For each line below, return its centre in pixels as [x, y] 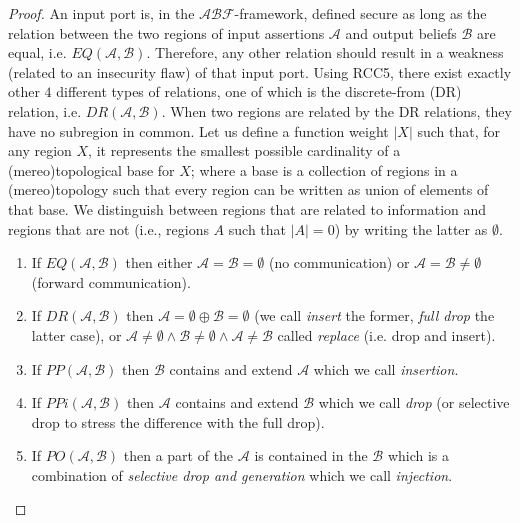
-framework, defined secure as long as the [360, 13]
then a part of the [178, 455]
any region [40, 150]
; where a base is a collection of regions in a [324, 169]
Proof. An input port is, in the [101, 13]
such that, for [458, 130]
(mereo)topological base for [91, 169]
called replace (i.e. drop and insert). [386, 334]
